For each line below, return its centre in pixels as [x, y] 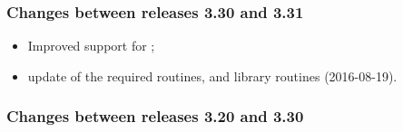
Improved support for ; [91, 46]
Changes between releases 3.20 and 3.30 [155, 116]
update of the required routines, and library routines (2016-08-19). [212, 75]
